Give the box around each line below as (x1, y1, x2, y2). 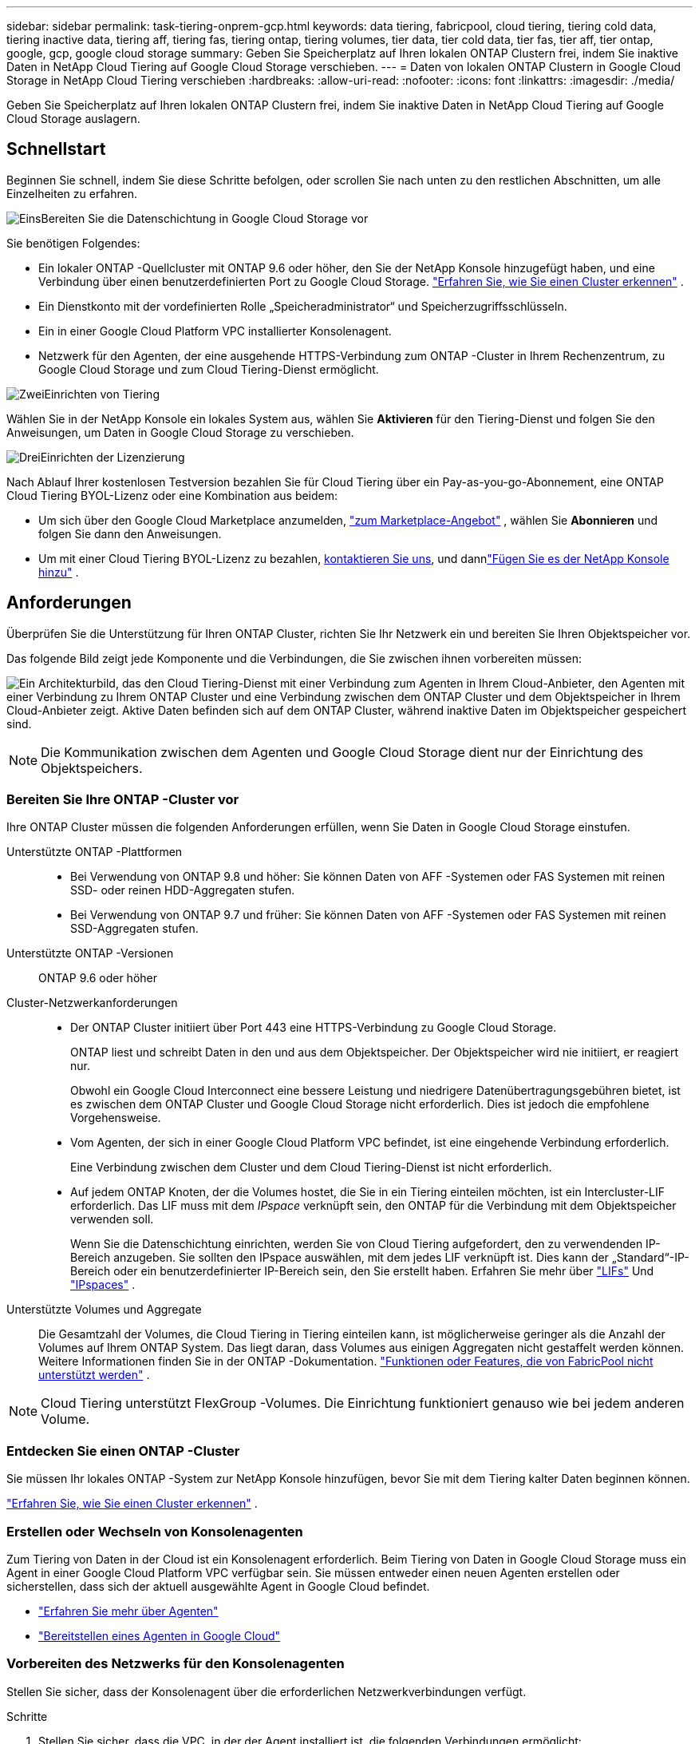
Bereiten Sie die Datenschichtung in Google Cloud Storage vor (41, 211, 369, 225)
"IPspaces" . (70, 1278, 136, 1292)
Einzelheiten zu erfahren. (6, 186, 138, 200)
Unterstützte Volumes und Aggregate (6, 1302, 202, 1317)
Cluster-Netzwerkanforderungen (6, 996, 178, 1010)
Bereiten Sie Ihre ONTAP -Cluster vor (6, 791, 239, 808)
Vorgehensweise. (70, 1111, 161, 1125)
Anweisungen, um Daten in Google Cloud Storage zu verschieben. (6, 425, 354, 439)
